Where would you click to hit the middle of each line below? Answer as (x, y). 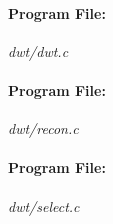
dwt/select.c (44, 205)
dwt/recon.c (43, 128)
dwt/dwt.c (38, 50)
